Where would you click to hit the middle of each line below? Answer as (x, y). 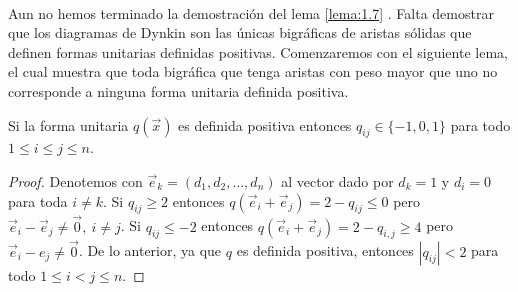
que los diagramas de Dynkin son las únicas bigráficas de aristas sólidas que (240, 32)
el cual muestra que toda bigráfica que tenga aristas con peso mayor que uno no (253, 71)
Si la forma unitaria (68, 124)
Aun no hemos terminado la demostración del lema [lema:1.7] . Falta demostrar (251, 12)
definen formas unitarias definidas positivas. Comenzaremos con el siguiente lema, (258, 51)
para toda (38, 200)
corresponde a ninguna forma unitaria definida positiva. (178, 90)
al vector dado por (337, 180)
